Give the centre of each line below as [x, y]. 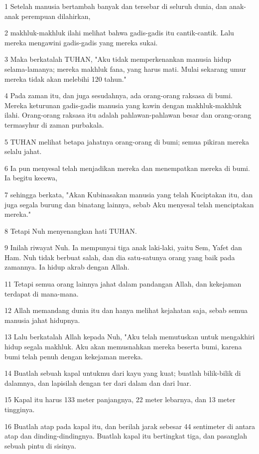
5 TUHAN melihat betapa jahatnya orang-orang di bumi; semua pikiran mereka [127, 141]
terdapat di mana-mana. [42, 293]
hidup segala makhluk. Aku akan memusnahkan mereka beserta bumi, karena [123, 347]
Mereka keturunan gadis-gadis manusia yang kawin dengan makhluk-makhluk [123, 105]
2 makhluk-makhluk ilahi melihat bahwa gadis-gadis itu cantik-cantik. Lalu [119, 33]
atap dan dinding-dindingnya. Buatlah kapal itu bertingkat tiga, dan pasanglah [126, 436]
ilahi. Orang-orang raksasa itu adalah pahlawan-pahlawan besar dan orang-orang [128, 115]
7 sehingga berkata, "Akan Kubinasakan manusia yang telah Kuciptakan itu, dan [129, 194]
